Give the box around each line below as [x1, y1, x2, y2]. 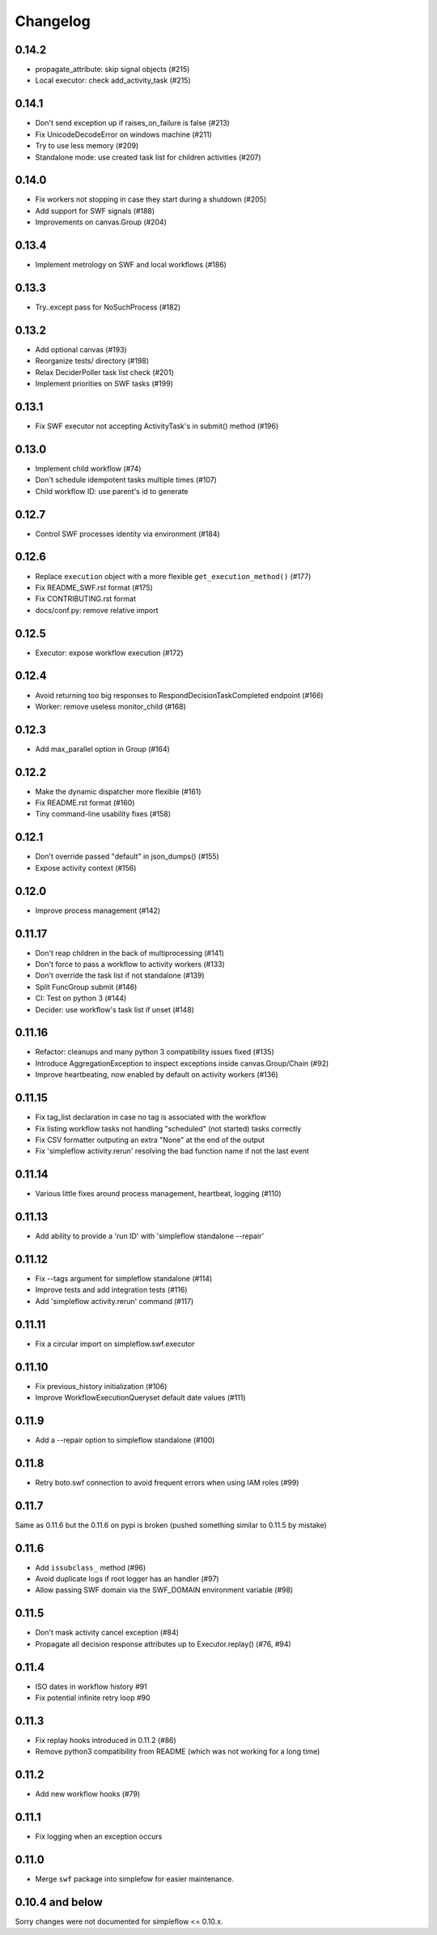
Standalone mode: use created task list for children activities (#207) [35, 152, 262, 162]
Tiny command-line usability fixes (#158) [35, 809, 172, 819]
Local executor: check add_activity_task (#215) [35, 75, 192, 85]
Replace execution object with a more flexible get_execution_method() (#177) [35, 571, 312, 581]
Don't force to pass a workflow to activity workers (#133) [35, 959, 226, 969]
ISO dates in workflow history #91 [35, 1681, 147, 1691]
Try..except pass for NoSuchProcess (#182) [35, 302, 181, 312]
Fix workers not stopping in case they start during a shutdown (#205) [35, 194, 267, 204]
